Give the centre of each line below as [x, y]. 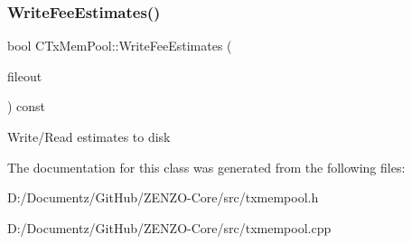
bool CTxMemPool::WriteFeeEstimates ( [120, 46]
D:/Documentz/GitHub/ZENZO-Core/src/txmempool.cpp [169, 227]
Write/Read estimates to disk [89, 136]
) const [27, 106]
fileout [25, 75]
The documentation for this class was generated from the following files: [206, 167]
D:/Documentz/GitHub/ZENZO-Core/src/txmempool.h [163, 197]
